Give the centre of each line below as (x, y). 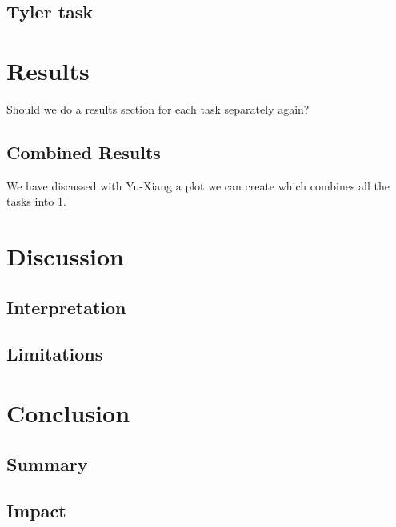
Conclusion (68, 413)
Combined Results (84, 152)
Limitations (55, 354)
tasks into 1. (36, 201)
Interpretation (66, 307)
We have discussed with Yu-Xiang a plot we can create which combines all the (198, 185)
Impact (36, 511)
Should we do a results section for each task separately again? (158, 108)
